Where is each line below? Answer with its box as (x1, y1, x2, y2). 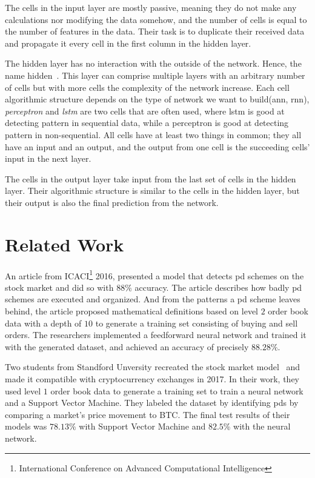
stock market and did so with (5, 280, 114, 293)
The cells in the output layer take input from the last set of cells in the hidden (5, 172, 296, 185)
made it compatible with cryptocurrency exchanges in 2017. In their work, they (5, 373, 299, 385)
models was (5, 420, 47, 433)
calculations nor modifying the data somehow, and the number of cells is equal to (5, 13, 307, 25)
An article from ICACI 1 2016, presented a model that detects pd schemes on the (5, 267, 304, 282)
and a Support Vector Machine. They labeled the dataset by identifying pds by (5, 396, 299, 409)
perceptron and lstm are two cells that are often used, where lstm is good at (5, 104, 285, 117)
